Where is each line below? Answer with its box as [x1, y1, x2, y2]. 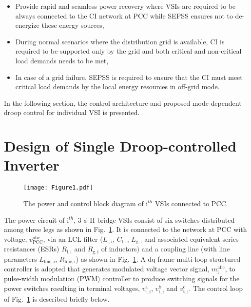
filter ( [83, 233, 103, 244]
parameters [4, 253, 37, 264]
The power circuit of [4, 214, 65, 225]
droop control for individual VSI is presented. [4, 107, 140, 117]
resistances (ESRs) [4, 244, 59, 254]
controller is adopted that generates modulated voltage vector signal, [4, 264, 210, 274]
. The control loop [189, 283, 243, 293]
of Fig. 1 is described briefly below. [4, 293, 110, 304]
